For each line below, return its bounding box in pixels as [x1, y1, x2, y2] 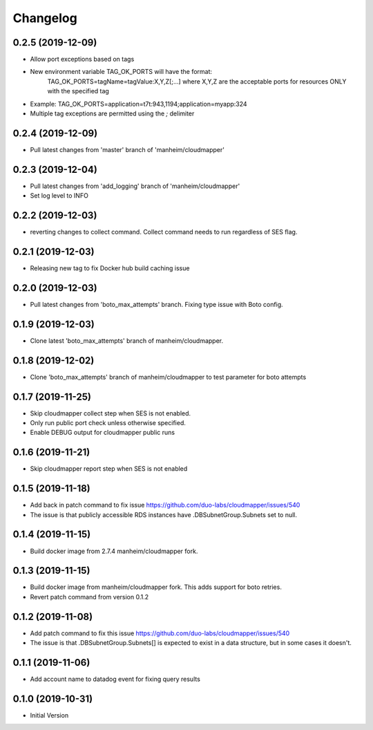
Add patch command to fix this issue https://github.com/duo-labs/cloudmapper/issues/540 [30, 629, 290, 637]
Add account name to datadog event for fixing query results [30, 675, 200, 684]
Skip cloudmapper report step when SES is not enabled [30, 465, 188, 473]
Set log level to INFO [30, 191, 89, 200]
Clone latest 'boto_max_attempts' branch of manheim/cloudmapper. [30, 336, 224, 345]
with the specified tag [47, 87, 110, 95]
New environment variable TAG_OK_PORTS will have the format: [30, 68, 213, 76]
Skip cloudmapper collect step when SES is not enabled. [30, 409, 191, 418]
